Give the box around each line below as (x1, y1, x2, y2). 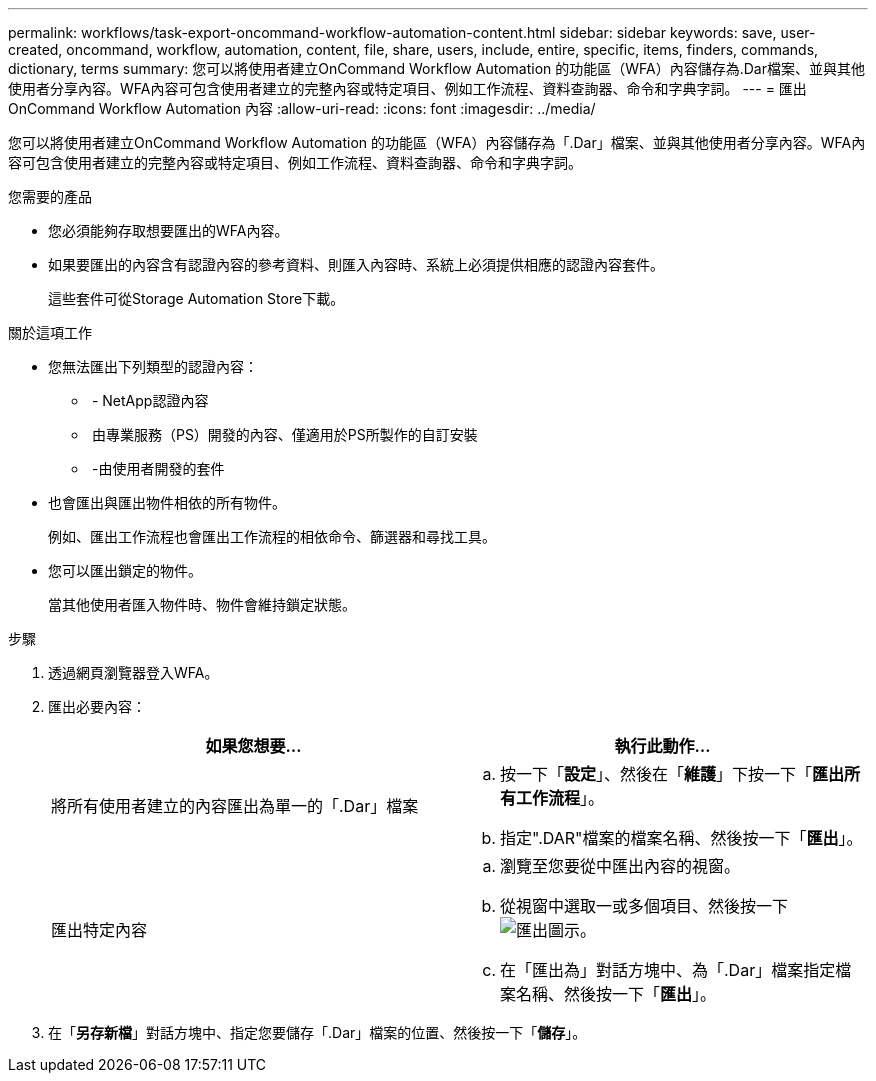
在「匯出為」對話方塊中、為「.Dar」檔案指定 (500, 960, 836, 980)
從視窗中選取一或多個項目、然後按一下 (500, 896, 789, 916)
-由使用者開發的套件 (91, 460, 225, 477)
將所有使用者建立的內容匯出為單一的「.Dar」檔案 (51, 796, 419, 816)
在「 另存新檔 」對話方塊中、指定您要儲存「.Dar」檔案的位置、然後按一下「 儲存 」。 (48, 1024, 587, 1041)
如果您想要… (205, 736, 302, 756)
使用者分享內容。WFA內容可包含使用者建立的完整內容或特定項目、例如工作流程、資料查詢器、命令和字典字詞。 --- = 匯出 (8, 80, 807, 97)
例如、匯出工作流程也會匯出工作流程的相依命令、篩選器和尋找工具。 (48, 528, 496, 545)
